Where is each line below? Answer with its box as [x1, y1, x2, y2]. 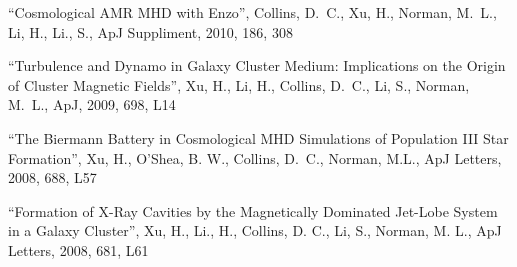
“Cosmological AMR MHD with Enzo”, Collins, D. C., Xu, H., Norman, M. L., [8, 2, 497, 22]
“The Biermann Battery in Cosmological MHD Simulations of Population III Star [8, 127, 509, 148]
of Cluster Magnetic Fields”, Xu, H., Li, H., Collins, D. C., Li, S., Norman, [8, 74, 470, 95]
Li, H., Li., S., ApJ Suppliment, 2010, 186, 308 [8, 21, 293, 42]
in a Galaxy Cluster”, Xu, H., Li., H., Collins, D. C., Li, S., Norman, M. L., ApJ [8, 220, 502, 241]
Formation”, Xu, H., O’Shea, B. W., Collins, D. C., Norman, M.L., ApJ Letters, [8, 147, 502, 168]
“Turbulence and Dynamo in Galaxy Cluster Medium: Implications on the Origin [8, 55, 506, 76]
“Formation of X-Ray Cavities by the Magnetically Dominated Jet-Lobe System [8, 200, 498, 221]
